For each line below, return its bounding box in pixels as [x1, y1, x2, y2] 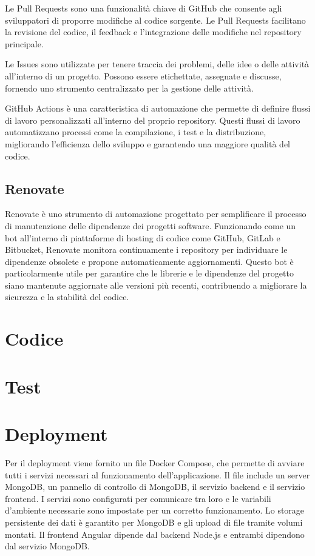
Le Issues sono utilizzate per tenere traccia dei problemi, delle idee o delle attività [5, 58, 310, 70]
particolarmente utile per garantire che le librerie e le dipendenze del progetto [5, 267, 294, 280]
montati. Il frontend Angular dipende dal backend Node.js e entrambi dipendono [5, 528, 305, 540]
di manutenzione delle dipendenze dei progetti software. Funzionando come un [5, 219, 296, 232]
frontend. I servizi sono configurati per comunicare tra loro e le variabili [5, 492, 271, 504]
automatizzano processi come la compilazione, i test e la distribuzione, [5, 126, 266, 138]
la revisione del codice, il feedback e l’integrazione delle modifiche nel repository [5, 25, 302, 38]
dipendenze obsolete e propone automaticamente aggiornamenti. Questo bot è [5, 255, 294, 267]
